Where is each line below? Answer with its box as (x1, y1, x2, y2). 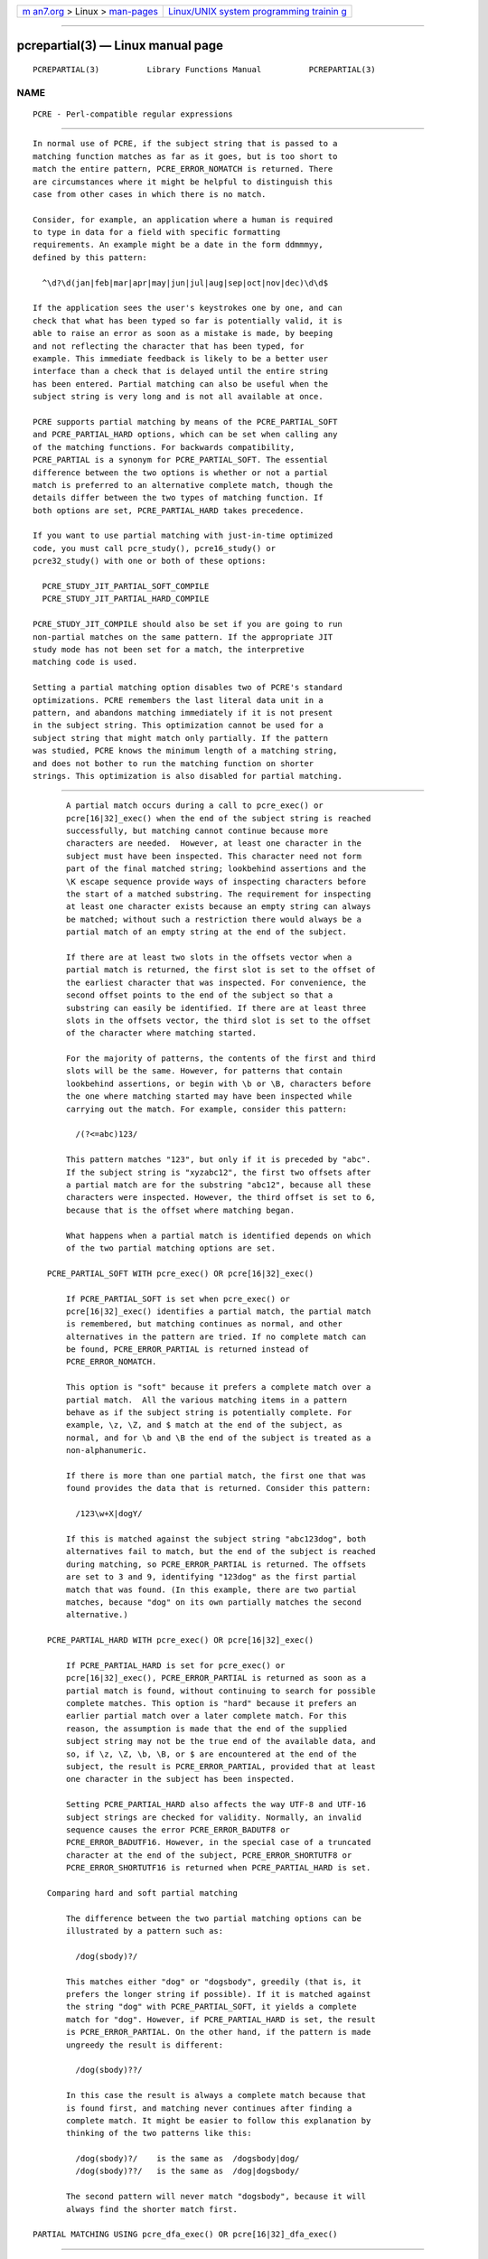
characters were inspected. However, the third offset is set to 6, (66, 1193, 376, 1203)
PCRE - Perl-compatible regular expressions (33, 108, 234, 119)
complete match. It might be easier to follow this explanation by (66, 2115, 371, 2125)
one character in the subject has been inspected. (66, 1774, 296, 1785)
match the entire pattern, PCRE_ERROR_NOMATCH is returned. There (33, 164, 333, 174)
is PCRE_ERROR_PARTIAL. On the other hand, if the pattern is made (66, 2027, 371, 2038)
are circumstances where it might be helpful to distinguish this (33, 176, 333, 187)
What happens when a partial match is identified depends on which (66, 1230, 371, 1241)
